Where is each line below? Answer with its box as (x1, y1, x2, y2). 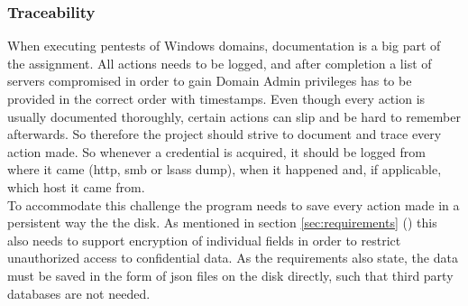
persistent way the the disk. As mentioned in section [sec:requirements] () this (7, 213, 437, 232)
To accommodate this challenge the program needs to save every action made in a (7, 195, 460, 214)
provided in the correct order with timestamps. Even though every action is (7, 89, 426, 107)
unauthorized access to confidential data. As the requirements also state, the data (7, 248, 458, 267)
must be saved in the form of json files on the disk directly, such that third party (7, 265, 454, 284)
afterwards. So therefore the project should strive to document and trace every (7, 125, 442, 144)
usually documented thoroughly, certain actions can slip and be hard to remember (7, 107, 461, 125)
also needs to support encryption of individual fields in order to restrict (7, 230, 401, 249)
